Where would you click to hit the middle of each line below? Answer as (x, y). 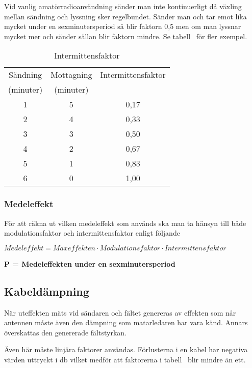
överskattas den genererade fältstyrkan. (65, 332)
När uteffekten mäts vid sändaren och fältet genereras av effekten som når (120, 312)
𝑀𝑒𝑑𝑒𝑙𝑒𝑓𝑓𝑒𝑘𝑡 (24, 248)
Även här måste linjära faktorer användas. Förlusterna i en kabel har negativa (126, 349)
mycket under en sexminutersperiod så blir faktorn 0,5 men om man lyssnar (123, 26)
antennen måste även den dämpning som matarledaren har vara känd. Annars (126, 322)
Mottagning (71, 75)
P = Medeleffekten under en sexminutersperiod (90, 263)
